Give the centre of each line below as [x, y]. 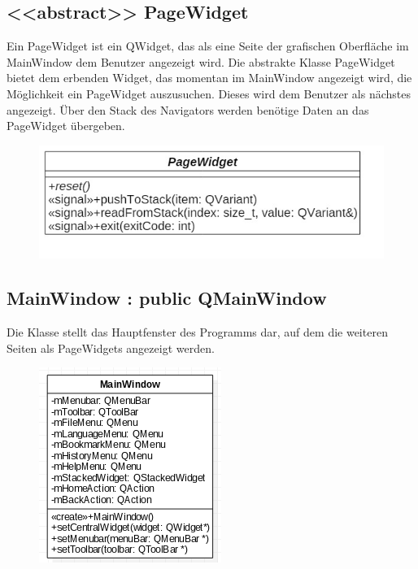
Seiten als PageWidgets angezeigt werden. [111, 347]
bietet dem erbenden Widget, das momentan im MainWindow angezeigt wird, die [209, 78]
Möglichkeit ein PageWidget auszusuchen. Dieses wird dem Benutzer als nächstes [209, 93]
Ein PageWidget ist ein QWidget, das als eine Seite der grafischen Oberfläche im [208, 46]
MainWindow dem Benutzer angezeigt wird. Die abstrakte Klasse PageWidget [201, 61]
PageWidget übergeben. [66, 126]
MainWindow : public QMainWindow [167, 298]
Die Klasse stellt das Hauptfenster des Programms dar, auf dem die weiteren [197, 332]
